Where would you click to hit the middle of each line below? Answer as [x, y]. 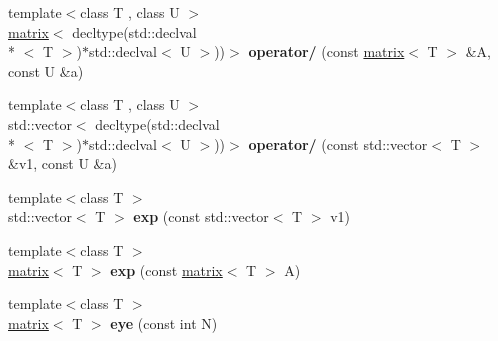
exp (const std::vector [201, 216]
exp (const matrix [166, 269]
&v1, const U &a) [62, 163]
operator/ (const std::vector [338, 143]
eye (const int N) [164, 322]
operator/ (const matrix [326, 51]
